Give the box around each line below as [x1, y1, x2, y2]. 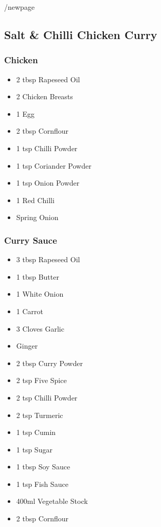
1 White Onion [16, 288, 64, 299]
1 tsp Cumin [16, 427, 56, 438]
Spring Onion [16, 212, 59, 223]
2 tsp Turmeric [16, 409, 63, 420]
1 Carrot [16, 305, 43, 316]
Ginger [16, 340, 38, 351]
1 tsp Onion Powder [16, 177, 80, 188]
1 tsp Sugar [16, 444, 52, 455]
